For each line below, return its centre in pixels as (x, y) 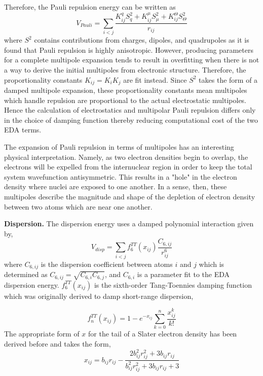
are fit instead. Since (155, 79)
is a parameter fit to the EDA (183, 274)
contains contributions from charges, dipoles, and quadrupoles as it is (142, 40)
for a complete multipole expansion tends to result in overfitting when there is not (132, 60)
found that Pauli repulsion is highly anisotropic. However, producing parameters (129, 49)
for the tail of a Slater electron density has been (163, 334)
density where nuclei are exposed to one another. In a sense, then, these (116, 186)
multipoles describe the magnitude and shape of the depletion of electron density (130, 197)
